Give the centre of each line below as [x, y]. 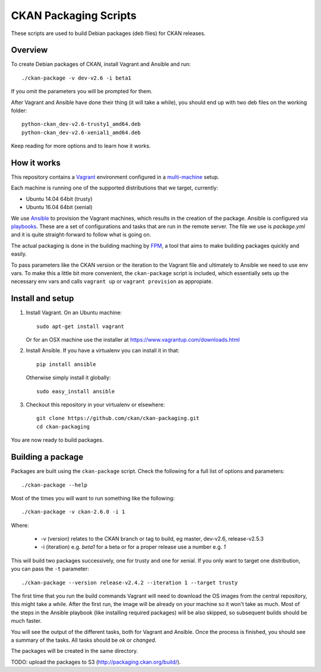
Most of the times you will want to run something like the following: [93, 498]
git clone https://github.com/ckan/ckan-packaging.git [118, 418]
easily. [19, 254]
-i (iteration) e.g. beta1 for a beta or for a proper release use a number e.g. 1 [133, 547]
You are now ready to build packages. [57, 440]
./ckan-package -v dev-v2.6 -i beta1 [77, 78]
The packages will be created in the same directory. [75, 651]
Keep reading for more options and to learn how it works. [81, 146]
